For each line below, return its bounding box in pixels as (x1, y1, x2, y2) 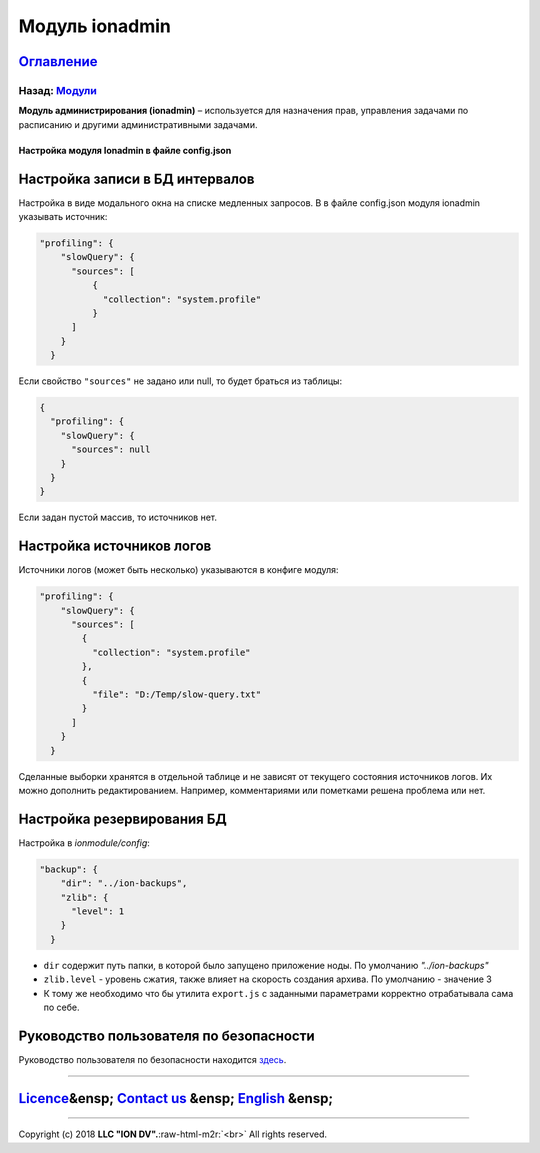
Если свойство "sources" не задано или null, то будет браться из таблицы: (18, 375, 343, 387)
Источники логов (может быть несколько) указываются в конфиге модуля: (18, 564, 339, 576)
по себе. (43, 1001, 80, 1013)
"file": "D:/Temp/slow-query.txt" (91, 689, 262, 700)
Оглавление (18, 53, 99, 70)
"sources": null (71, 444, 151, 455)
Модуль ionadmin (18, 15, 172, 37)
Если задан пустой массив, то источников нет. (18, 511, 218, 524)
